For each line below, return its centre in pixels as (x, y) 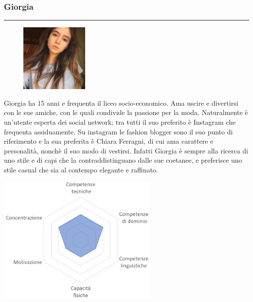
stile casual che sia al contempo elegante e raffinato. (81, 169)
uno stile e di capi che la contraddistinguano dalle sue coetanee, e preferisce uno (123, 160)
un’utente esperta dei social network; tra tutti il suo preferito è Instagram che (120, 122)
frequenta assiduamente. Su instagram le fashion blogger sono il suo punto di (118, 131)
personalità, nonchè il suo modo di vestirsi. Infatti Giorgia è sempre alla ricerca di (126, 150)
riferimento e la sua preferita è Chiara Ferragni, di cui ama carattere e (109, 141)
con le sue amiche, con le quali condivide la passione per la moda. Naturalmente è (126, 112)
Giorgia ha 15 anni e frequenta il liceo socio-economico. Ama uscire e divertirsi (121, 103)
